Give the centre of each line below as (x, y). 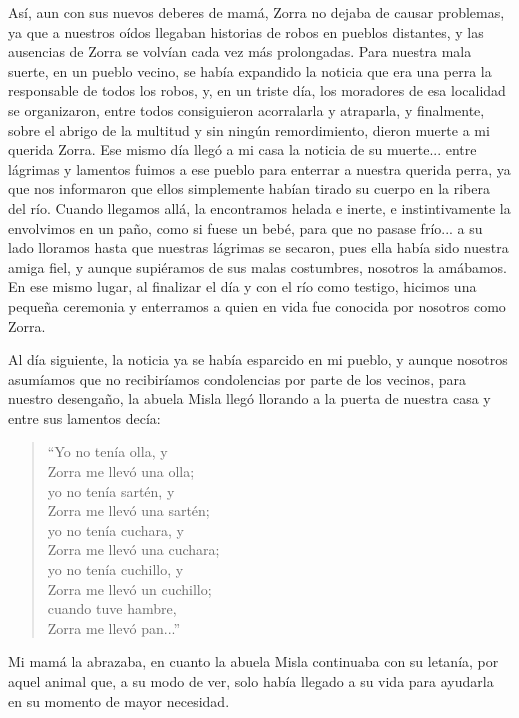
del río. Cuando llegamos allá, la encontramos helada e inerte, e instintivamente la (259, 207)
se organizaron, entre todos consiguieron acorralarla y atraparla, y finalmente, (246, 109)
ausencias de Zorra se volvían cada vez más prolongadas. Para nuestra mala (240, 51)
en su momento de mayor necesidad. (119, 700)
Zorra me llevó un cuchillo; (129, 588)
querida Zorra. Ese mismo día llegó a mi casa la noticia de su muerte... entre (242, 149)
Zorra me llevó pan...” (114, 627)
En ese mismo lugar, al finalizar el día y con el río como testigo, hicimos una (242, 286)
